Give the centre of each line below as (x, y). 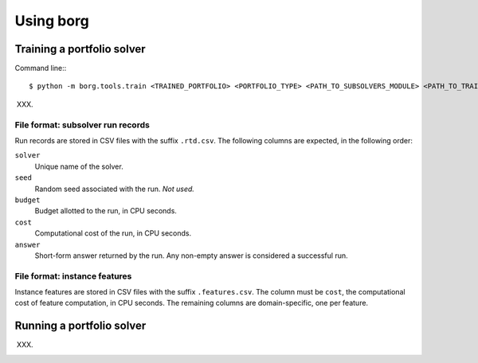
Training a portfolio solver (80, 49)
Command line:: (41, 68)
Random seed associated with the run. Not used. (115, 189)
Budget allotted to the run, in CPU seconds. (106, 211)
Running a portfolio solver (80, 326)
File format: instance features (73, 276)
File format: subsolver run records (82, 125)
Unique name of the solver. (79, 166)
